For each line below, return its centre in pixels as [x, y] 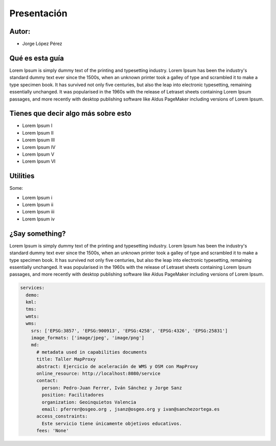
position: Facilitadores [73, 395]
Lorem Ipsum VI [39, 161]
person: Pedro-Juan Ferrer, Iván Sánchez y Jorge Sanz [112, 388]
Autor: [20, 31]
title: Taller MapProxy [66, 359]
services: [32, 288]
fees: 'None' [53, 431]
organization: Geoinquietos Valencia [89, 402]
